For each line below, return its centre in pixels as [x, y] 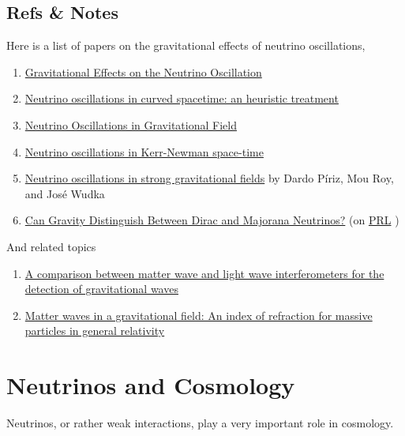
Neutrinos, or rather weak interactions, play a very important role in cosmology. [200, 423]
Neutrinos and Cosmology [151, 385]
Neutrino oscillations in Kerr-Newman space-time [144, 151]
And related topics [51, 246]
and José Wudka [65, 193]
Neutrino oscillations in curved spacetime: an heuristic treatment [182, 98]
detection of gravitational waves [101, 289]
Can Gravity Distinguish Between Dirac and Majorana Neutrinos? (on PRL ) [212, 220]
